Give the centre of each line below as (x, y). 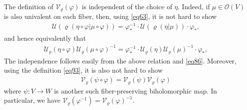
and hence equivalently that (45, 38)
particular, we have (32, 100)
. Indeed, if (194, 6)
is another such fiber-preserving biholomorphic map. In (136, 90)
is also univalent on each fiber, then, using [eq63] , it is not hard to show (110, 16)
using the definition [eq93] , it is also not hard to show (83, 70)
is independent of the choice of (127, 6)
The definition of (29, 6)
